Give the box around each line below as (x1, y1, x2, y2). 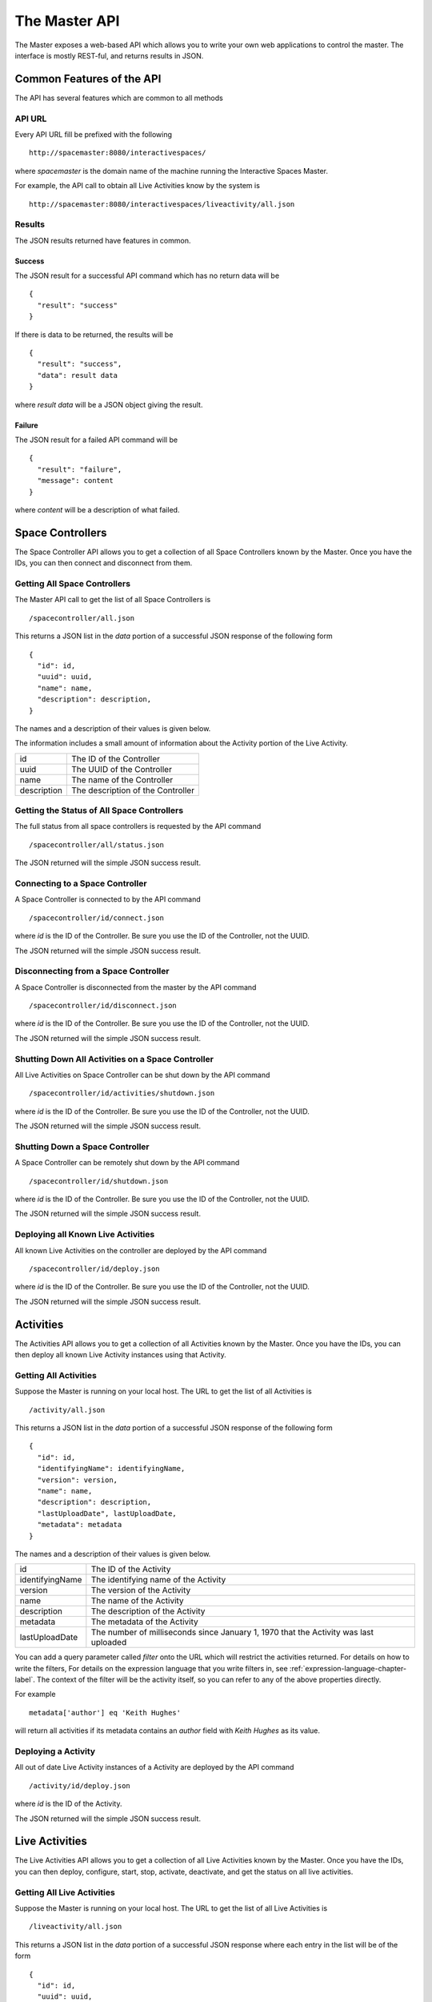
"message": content (37, 476, 114, 485)
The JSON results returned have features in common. (14, 235, 191, 245)
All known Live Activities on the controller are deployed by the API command (14, 1245, 267, 1255)
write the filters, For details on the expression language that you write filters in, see (14, 1663, 288, 1673)
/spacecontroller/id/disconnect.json (29, 1001, 178, 1011)
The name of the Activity (90, 1595, 184, 1606)
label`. (14, 1674, 35, 1685)
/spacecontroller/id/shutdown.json (29, 1176, 169, 1185)
